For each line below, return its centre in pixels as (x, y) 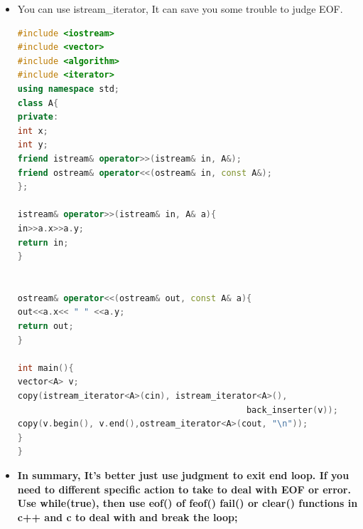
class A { (38, 103)
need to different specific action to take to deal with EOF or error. (184, 489)
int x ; (33, 131)
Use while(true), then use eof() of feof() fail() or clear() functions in (188, 503)
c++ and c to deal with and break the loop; (128, 517)
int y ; (33, 145)
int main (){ (45, 368)
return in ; (43, 242)
